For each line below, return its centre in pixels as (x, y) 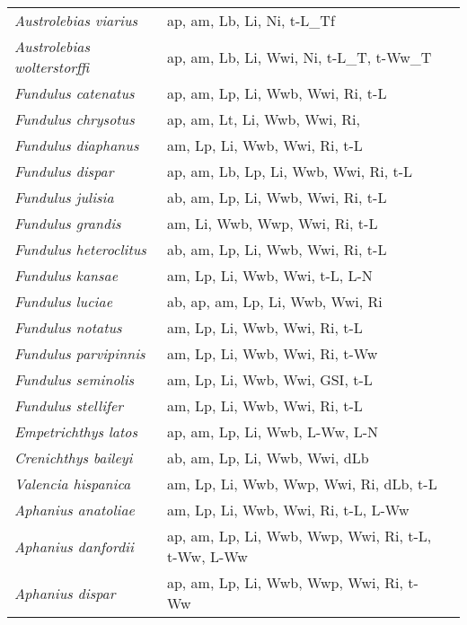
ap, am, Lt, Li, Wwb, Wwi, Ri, (263, 119)
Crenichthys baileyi (74, 458)
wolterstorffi (52, 67)
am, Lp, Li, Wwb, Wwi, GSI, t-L (269, 379)
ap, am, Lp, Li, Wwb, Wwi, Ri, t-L (277, 93)
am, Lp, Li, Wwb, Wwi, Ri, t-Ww (272, 353)
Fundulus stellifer (69, 405)
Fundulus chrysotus (75, 119)
